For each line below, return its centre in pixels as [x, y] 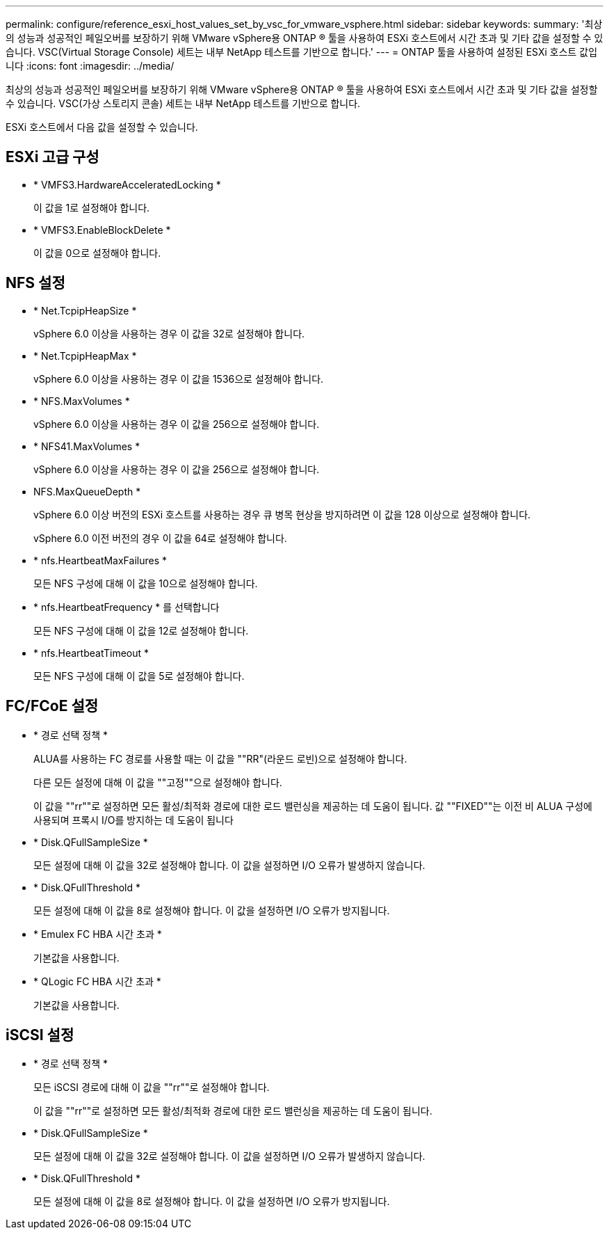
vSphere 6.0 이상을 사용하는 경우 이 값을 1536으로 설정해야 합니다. [179, 379]
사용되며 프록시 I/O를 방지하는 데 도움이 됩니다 [133, 820]
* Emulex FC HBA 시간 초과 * [98, 934]
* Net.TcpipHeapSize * [85, 310]
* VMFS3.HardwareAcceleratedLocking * [127, 184]
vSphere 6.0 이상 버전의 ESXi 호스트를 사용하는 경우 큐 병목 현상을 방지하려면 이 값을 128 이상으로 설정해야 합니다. [282, 514]
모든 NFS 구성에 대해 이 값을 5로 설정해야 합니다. [139, 676]
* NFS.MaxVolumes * [82, 401]
